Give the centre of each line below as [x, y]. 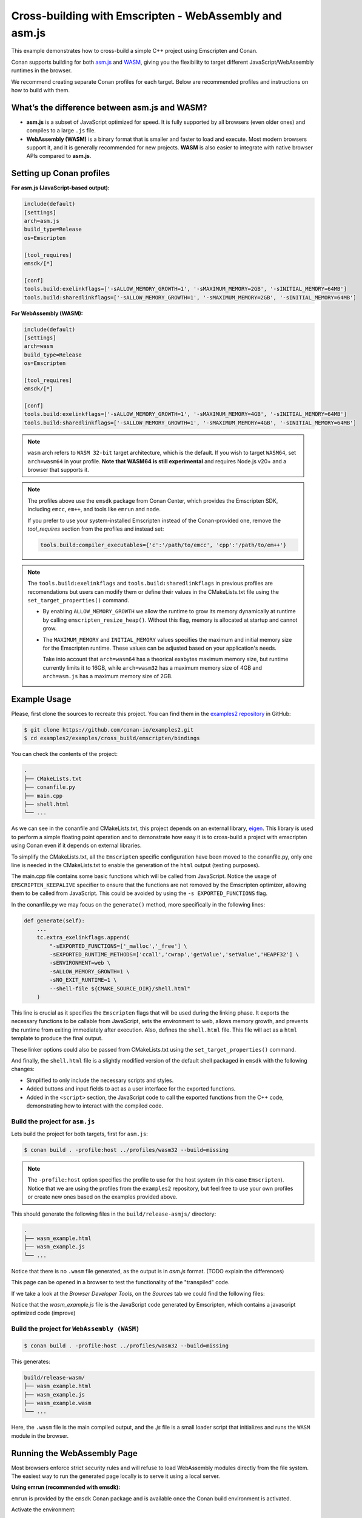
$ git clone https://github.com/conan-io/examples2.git [109, 730]
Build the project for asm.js [53, 1121]
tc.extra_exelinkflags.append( [83, 938]
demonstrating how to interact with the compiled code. [95, 1106]
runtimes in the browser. [42, 70]
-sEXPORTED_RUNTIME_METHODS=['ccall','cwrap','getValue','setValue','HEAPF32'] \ [174, 955]
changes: [23, 1069]
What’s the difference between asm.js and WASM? [109, 107]
